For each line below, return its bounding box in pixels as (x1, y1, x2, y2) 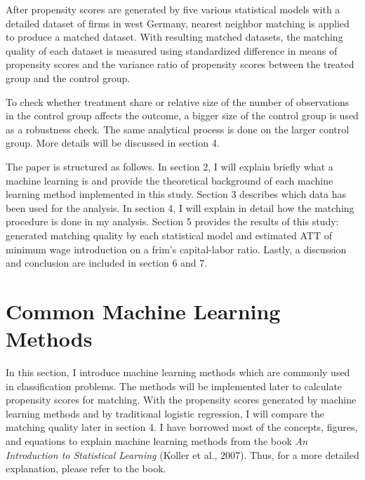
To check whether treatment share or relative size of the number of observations (6, 94, 350, 109)
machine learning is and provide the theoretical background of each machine (6, 173, 333, 187)
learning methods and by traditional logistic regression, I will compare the (6, 406, 324, 420)
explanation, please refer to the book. (6, 461, 166, 476)
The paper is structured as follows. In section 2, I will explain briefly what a (6, 159, 333, 173)
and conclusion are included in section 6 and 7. (6, 255, 208, 270)
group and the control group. (6, 70, 131, 85)
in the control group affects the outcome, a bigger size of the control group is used (6, 108, 359, 123)
